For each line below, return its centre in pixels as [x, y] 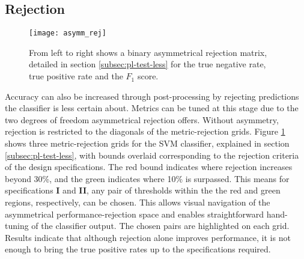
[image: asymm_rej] [68, 33]
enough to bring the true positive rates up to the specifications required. [138, 249]
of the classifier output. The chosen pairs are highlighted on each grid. [160, 226]
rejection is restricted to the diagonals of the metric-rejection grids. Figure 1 [145, 131]
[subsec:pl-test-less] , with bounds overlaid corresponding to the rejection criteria [152, 155]
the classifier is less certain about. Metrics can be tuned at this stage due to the [152, 108]
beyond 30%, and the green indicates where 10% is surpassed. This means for [147, 178]
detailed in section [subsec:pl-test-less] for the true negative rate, [147, 64]
